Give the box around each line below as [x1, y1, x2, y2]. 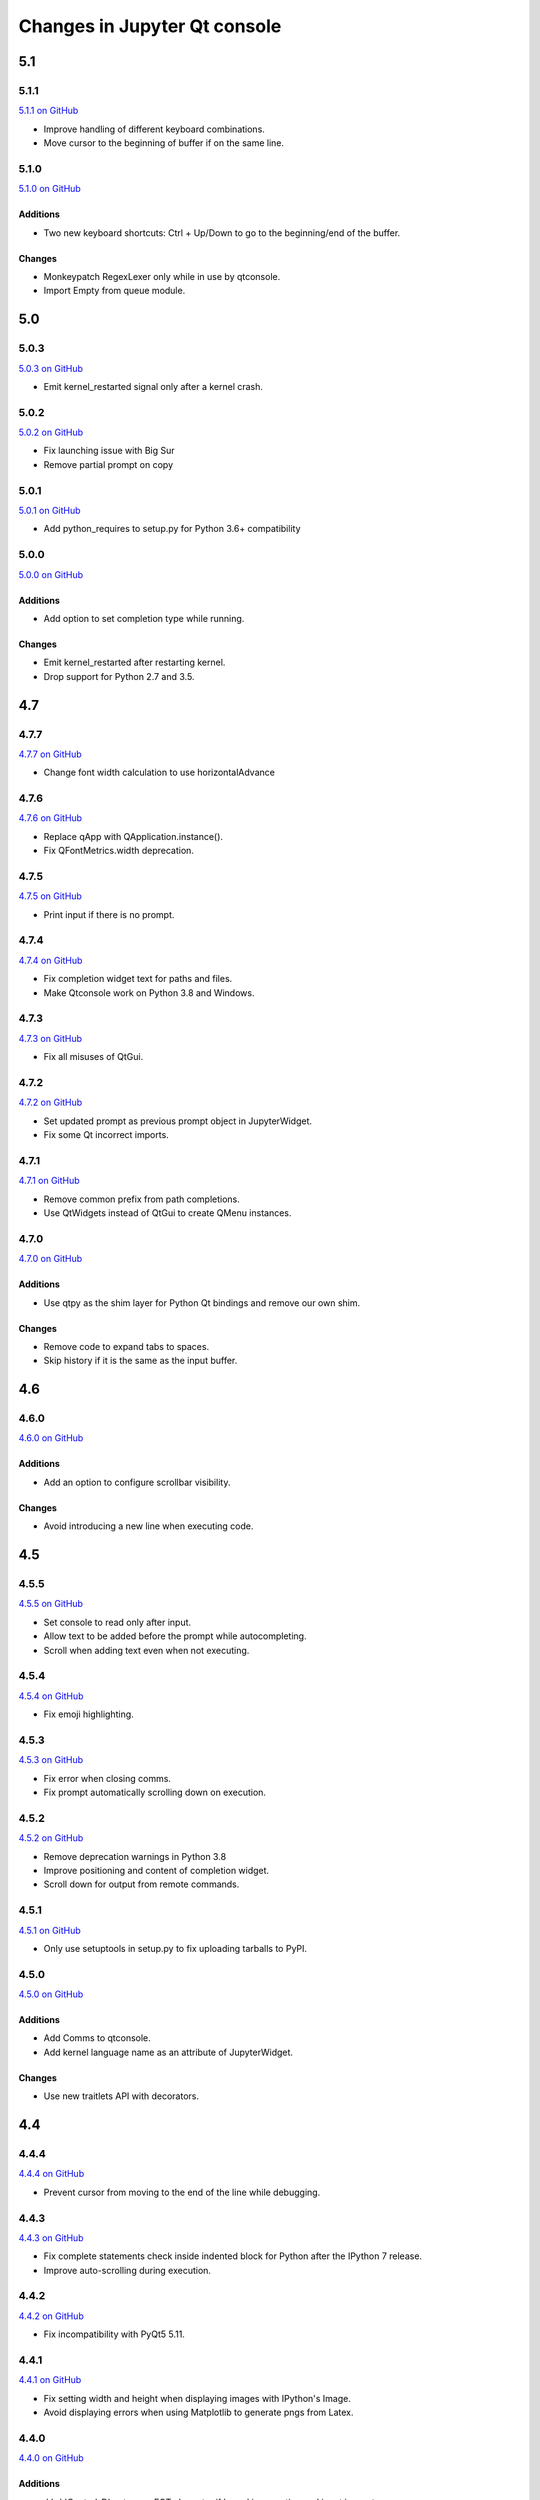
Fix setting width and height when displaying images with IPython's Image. [43, 2392, 352, 2404]
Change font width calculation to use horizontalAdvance [43, 766, 275, 779]
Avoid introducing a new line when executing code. [43, 1520, 254, 1532]
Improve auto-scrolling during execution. [43, 2264, 212, 2276]
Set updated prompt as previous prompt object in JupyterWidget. [43, 1115, 312, 1127]
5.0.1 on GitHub [18, 505, 81, 517]
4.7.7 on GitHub [18, 748, 82, 760]
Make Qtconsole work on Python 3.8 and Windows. [43, 986, 255, 999]
